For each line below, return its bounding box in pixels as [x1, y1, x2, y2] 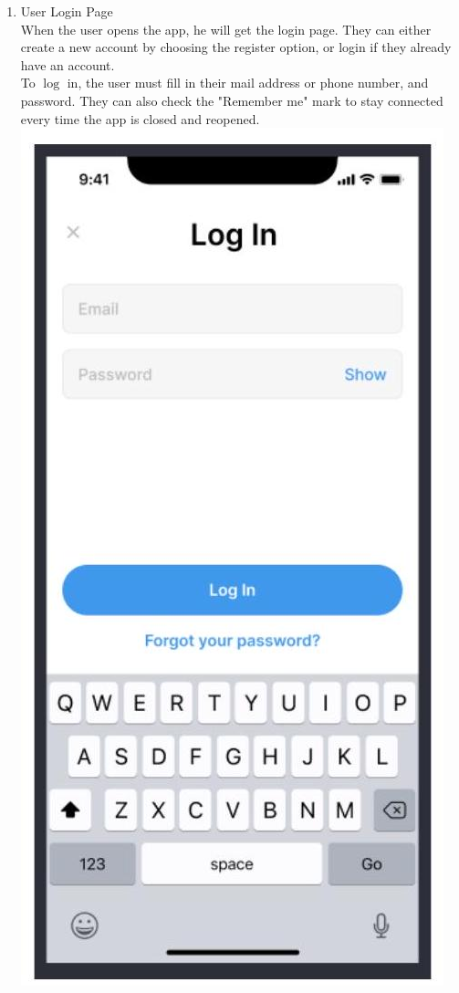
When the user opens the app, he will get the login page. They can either [20, 19, 432, 38]
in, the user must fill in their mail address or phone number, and [67, 73, 429, 92]
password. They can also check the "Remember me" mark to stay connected [20, 90, 443, 110]
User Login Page [20, 2, 113, 20]
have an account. [20, 55, 115, 74]
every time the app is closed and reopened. [20, 109, 260, 128]
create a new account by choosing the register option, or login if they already [20, 37, 452, 57]
